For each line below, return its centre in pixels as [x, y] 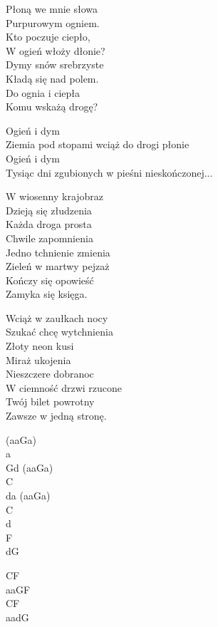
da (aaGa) [28, 495]
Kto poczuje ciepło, [48, 37]
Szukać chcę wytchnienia [59, 332]
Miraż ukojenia [38, 359]
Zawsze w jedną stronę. [56, 416]
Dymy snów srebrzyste [55, 64]
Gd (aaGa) [30, 467]
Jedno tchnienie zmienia [58, 252]
